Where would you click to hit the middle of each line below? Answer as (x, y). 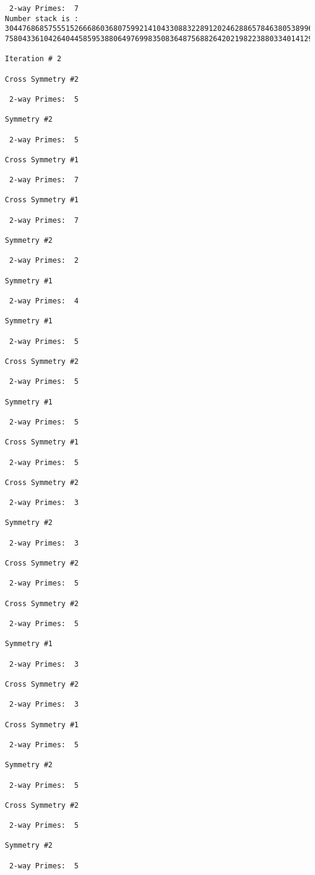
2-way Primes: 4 (44, 301)
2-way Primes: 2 (44, 261)
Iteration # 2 (33, 59)
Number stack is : (42, 18)
